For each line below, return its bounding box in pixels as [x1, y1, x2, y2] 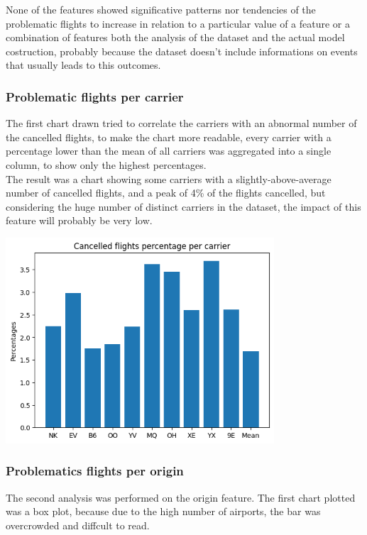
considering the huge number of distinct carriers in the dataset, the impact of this [6, 199, 361, 214]
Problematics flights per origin [6, 462, 184, 480]
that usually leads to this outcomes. [6, 57, 161, 72]
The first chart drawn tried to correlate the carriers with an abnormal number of [6, 116, 357, 131]
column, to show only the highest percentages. [6, 157, 207, 172]
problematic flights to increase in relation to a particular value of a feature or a [6, 16, 350, 31]
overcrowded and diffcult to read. [6, 517, 150, 532]
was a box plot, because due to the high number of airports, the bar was [6, 504, 321, 519]
